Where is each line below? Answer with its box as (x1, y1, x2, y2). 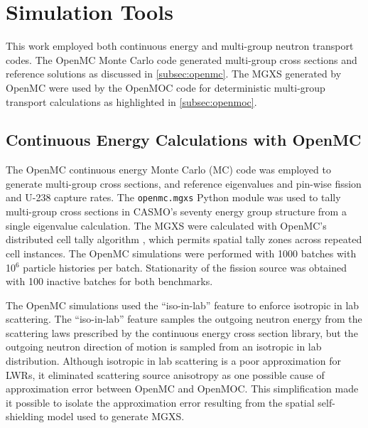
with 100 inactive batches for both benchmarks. (6, 274, 213, 289)
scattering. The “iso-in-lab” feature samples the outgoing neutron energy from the (6, 311, 362, 326)
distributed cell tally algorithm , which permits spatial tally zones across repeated (6, 232, 362, 247)
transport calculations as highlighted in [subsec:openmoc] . (6, 94, 257, 109)
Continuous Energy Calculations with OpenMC (6, 129, 362, 151)
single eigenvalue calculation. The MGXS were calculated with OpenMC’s (6, 218, 327, 232)
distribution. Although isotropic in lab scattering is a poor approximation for (6, 353, 341, 368)
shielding (6, 409, 44, 424)
